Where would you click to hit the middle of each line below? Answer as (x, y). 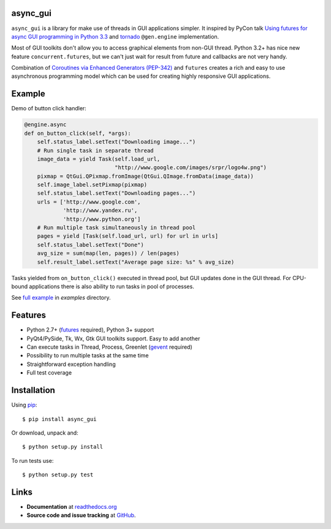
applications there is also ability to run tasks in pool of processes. (112, 286)
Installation (33, 390)
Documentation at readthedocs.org (72, 507)
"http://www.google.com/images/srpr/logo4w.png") (190, 168)
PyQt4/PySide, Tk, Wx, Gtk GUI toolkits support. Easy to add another (113, 338)
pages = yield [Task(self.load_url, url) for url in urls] (128, 236)
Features (29, 315)
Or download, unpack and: (45, 433)
